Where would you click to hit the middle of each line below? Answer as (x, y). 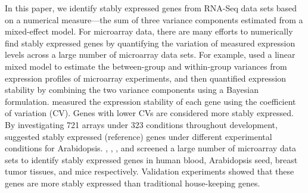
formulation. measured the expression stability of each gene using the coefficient (150, 101)
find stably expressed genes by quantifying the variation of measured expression (150, 43)
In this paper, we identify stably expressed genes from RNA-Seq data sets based (151, 8)
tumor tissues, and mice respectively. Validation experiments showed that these (150, 171)
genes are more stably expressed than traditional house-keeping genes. (133, 183)
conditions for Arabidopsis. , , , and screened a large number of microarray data (151, 148)
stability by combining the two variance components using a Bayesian (132, 90)
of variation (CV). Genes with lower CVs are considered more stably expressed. (149, 113)
